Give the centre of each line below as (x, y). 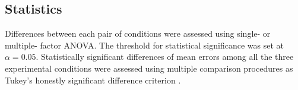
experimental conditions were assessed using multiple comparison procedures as (149, 68)
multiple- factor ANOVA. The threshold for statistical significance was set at (144, 45)
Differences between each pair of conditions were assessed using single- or (138, 33)
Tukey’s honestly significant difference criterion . (93, 80)
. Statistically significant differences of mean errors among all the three (165, 57)
